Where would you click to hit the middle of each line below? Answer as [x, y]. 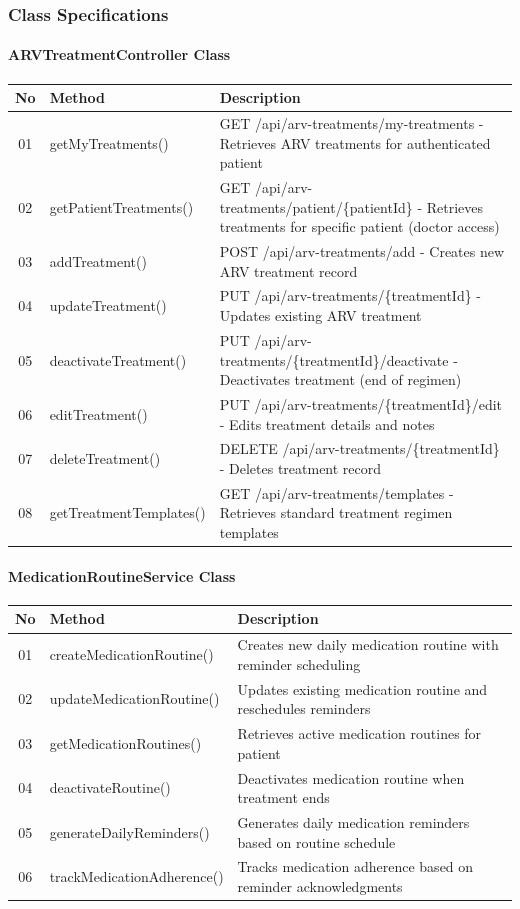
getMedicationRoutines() [125, 742]
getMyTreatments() [109, 142]
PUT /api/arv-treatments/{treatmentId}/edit [361, 403]
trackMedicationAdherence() [136, 876]
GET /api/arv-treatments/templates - [336, 492]
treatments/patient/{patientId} [316, 206]
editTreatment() [98, 413]
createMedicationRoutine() [131, 654]
